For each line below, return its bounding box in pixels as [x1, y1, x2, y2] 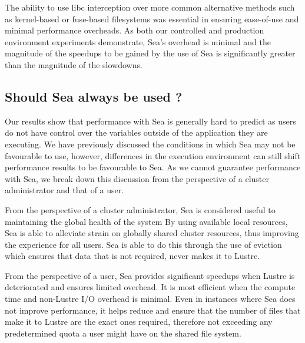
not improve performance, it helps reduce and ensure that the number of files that [5, 304, 301, 316]
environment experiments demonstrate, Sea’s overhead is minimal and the [5, 35, 271, 48]
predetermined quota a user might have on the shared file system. [5, 327, 241, 339]
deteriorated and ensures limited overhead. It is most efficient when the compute [5, 281, 296, 293]
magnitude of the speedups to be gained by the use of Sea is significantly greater [5, 47, 296, 59]
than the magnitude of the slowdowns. [5, 58, 142, 70]
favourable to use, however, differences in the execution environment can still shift [5, 149, 301, 162]
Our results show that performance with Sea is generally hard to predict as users [5, 115, 296, 127]
